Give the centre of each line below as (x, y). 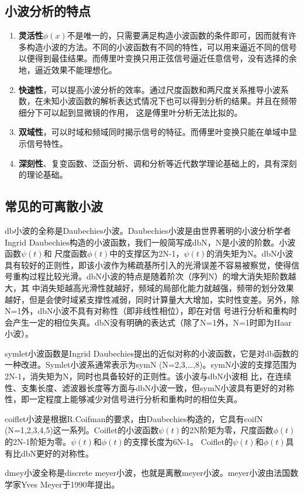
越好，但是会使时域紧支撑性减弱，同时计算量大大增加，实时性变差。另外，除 (152, 299)
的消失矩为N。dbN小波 (250, 253)
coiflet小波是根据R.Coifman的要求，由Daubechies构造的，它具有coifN (134, 418)
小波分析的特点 (48, 11)
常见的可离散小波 (54, 206)
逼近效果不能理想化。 (76, 69)
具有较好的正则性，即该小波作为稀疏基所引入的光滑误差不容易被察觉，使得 (148, 265)
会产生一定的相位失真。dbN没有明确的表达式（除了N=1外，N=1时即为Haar (148, 322)
